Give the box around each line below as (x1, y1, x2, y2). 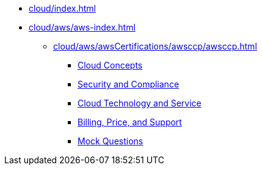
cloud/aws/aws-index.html (29, 22, 136, 32)
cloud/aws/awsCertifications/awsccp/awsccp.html (53, 41, 257, 51)
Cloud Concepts (78, 60, 143, 70)
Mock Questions (78, 136, 144, 146)
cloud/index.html (29, 3, 96, 13)
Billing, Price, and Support (78, 117, 182, 127)
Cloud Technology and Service (78, 98, 202, 108)
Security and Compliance (78, 79, 180, 89)
